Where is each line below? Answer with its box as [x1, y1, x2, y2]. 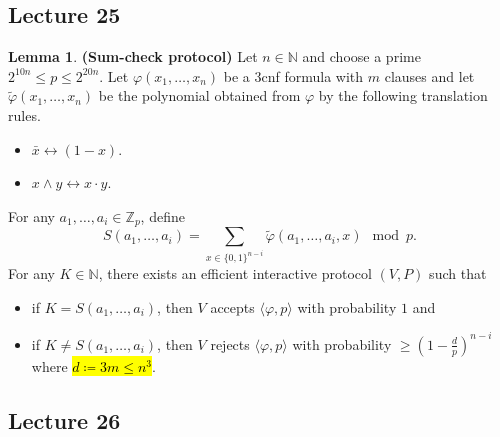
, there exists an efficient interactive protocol [98, 263, 372, 284]
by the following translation [318, 85, 488, 106]
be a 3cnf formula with [223, 65, 364, 86]
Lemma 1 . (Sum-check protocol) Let [8, 46, 258, 67]
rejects [210, 333, 250, 354]
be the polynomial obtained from [98, 85, 301, 106]
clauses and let [384, 65, 475, 86]
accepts [210, 296, 255, 317]
